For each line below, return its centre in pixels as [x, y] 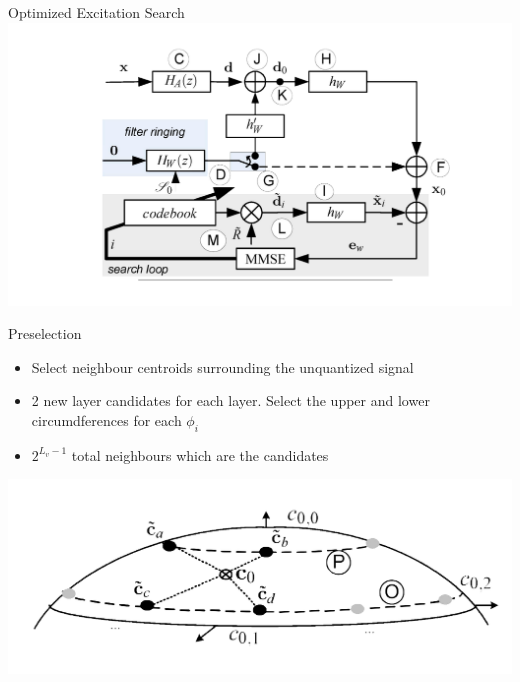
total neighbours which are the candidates [200, 454]
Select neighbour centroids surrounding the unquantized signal [222, 366]
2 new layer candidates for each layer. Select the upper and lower [230, 400]
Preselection [45, 333]
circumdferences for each [106, 419]
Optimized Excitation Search [96, 12]
